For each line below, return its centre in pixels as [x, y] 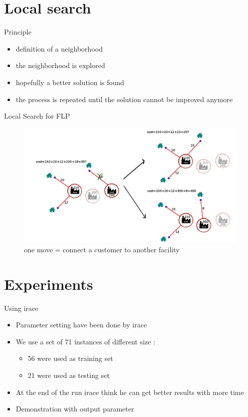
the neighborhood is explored [60, 65]
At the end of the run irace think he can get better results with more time [130, 392]
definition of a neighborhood [59, 48]
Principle [18, 32]
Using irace [21, 308]
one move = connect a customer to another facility [102, 249]
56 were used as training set [70, 358]
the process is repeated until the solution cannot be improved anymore [124, 99]
